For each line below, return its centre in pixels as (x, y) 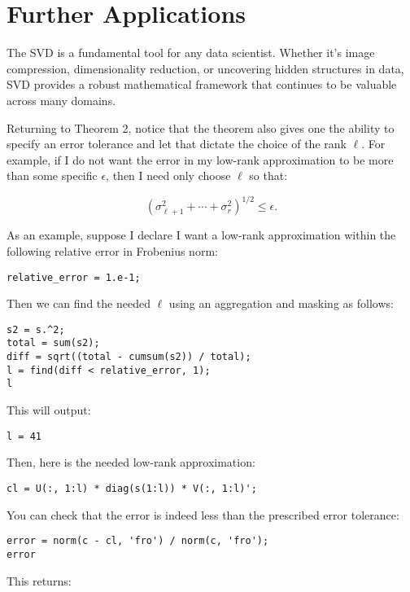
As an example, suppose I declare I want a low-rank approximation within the (201, 235)
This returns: (39, 580)
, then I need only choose (168, 175)
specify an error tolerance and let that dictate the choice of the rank (177, 144)
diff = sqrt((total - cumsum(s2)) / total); (129, 357)
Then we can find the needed (79, 303)
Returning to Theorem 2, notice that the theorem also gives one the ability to (201, 127)
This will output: (49, 410)
